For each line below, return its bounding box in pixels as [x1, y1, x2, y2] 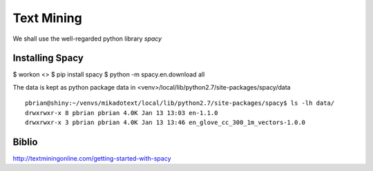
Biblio [12, 136, 38, 148]
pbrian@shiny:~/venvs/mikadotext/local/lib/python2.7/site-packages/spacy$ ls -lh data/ [25, 99, 335, 107]
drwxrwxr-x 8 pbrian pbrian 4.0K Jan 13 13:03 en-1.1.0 [25, 109, 218, 117]
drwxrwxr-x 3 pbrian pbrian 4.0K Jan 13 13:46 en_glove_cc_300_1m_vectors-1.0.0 [25, 119, 306, 127]
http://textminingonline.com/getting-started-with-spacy [12, 154, 172, 162]
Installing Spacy [12, 52, 84, 64]
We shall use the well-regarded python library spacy [12, 34, 162, 43]
